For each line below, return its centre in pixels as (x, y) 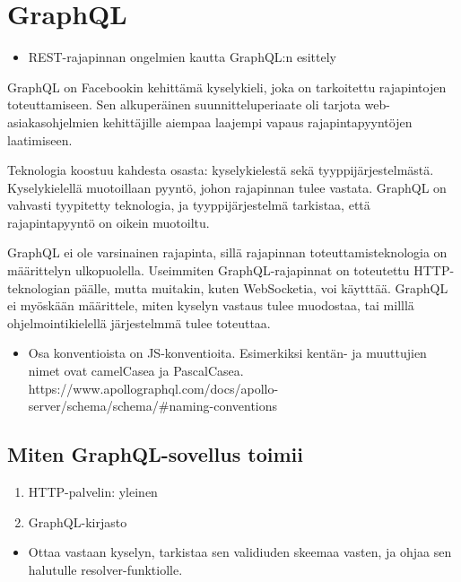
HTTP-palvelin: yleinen (93, 492)
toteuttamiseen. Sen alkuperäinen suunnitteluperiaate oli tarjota (184, 104)
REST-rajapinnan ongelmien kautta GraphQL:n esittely (182, 57)
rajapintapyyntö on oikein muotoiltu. (109, 222)
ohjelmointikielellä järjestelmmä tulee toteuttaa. (139, 322)
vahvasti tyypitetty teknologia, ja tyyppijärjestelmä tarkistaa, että (189, 205)
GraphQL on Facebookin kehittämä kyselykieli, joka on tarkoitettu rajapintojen (227, 87)
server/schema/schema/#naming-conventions (153, 406)
